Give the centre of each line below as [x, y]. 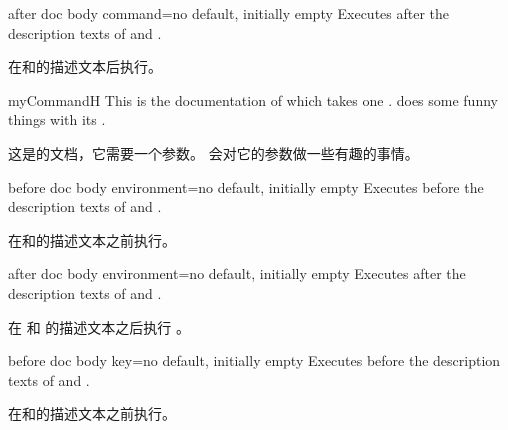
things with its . [57, 119]
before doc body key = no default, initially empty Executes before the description [254, 360]
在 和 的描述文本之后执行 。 [99, 326]
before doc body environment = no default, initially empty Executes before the [246, 186]
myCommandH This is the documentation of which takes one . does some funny [253, 99]
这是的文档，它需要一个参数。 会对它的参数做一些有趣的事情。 [213, 152]
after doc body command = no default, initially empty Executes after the [229, 13]
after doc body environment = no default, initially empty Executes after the [237, 273]
